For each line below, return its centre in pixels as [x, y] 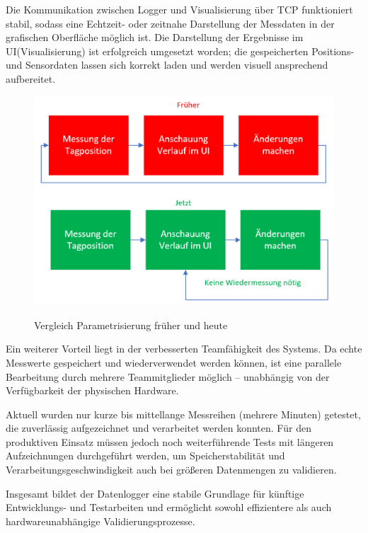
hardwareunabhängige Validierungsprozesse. [100, 521]
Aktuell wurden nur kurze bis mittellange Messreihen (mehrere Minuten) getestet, [183, 414]
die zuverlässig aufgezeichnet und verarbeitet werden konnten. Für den [159, 428]
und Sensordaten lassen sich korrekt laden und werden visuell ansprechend [167, 65]
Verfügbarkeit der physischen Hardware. [92, 390]
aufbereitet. [31, 78]
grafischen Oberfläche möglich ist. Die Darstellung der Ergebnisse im [155, 37]
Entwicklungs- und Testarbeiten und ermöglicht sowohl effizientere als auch [169, 507]
